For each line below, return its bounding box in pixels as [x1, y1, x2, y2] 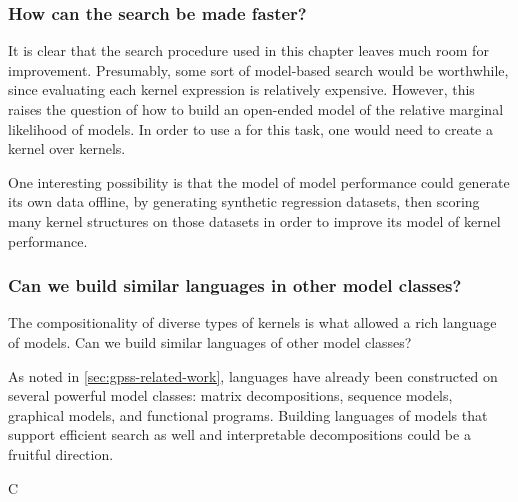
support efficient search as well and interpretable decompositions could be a [8, 424, 471, 445]
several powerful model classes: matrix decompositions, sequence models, [8, 385, 453, 406]
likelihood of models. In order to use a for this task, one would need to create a [8, 118, 494, 139]
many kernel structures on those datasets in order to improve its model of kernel [8, 210, 501, 231]
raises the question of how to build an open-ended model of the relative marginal [8, 99, 504, 119]
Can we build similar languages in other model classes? [8, 273, 462, 298]
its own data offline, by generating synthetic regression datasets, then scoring [8, 191, 480, 212]
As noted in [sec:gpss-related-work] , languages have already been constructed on [8, 365, 498, 386]
